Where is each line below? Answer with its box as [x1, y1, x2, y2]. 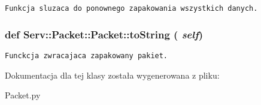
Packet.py [5, 89, 41, 101]
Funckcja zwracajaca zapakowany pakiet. [5, 51, 168, 60]
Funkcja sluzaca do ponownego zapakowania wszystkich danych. [5, 4, 258, 13]
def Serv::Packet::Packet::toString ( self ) [5, 26, 204, 41]
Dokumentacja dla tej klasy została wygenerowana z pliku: [5, 68, 220, 81]
